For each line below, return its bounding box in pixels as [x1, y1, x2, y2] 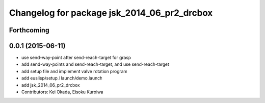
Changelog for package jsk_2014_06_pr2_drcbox [9, 7, 213, 18]
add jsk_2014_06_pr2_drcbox [21, 82, 80, 88]
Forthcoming [9, 26, 50, 34]
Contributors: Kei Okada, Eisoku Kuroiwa [21, 89, 104, 95]
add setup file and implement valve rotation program [21, 68, 128, 74]
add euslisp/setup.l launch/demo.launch [21, 75, 103, 81]
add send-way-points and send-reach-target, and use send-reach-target [21, 61, 169, 67]
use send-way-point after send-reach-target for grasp [21, 54, 131, 61]
